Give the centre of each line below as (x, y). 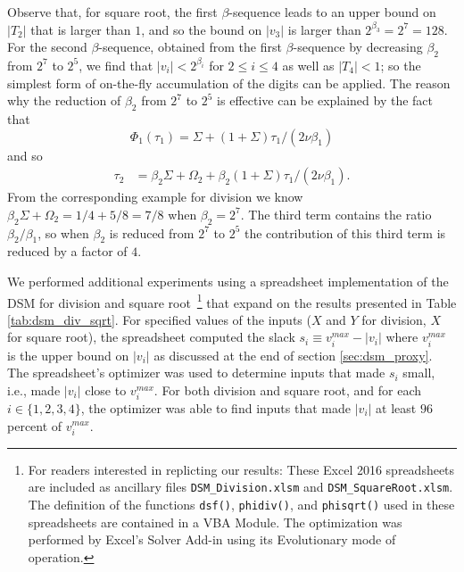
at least (396, 407)
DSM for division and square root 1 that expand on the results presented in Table (232, 301)
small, (419, 373)
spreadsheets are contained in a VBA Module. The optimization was (215, 522)
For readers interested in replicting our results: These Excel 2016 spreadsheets (241, 469)
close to (106, 390)
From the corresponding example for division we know (155, 197)
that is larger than (81, 29)
